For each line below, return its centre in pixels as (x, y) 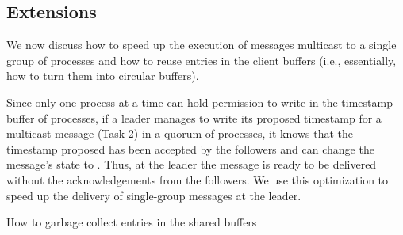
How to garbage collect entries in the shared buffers (132, 222)
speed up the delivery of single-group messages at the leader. (154, 195)
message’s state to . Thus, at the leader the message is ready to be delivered (192, 164)
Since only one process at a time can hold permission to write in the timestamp (200, 102)
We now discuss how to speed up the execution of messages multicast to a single (201, 45)
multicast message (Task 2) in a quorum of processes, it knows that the (180, 133)
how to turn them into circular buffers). (103, 76)
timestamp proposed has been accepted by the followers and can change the (190, 148)
